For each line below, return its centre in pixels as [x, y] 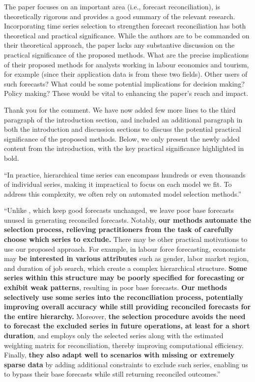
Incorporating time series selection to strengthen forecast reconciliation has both [125, 26]
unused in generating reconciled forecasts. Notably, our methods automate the [128, 220]
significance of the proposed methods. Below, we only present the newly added [122, 138]
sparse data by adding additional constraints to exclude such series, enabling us [126, 364]
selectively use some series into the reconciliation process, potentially [124, 297]
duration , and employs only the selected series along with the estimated [114, 335]
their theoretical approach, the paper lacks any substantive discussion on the [119, 45]
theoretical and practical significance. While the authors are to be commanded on [127, 35]
